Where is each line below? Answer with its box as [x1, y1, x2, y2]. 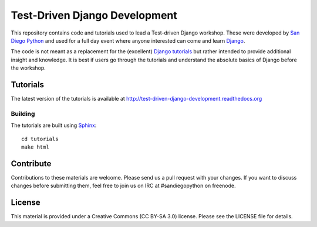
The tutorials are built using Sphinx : [11, 122, 97, 129]
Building [11, 109, 35, 118]
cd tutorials [21, 135, 59, 142]
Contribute [11, 159, 52, 168]
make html [21, 143, 49, 150]
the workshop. [11, 64, 46, 71]
